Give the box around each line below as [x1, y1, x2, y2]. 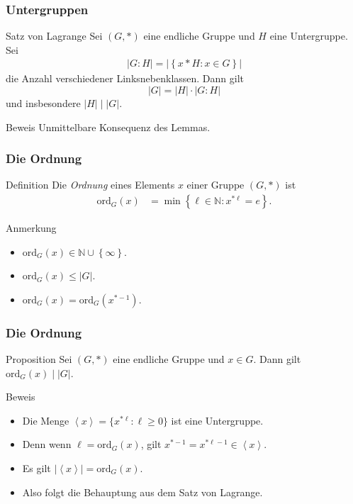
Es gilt [22, 461, 51, 476]
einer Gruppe [186, 177, 245, 192]
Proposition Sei [6, 352, 72, 366]
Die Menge [22, 413, 69, 427]
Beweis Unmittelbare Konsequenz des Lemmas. [6, 119, 211, 134]
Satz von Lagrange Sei [6, 28, 103, 43]
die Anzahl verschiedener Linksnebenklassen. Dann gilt [6, 71, 245, 86]
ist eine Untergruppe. [171, 413, 264, 427]
